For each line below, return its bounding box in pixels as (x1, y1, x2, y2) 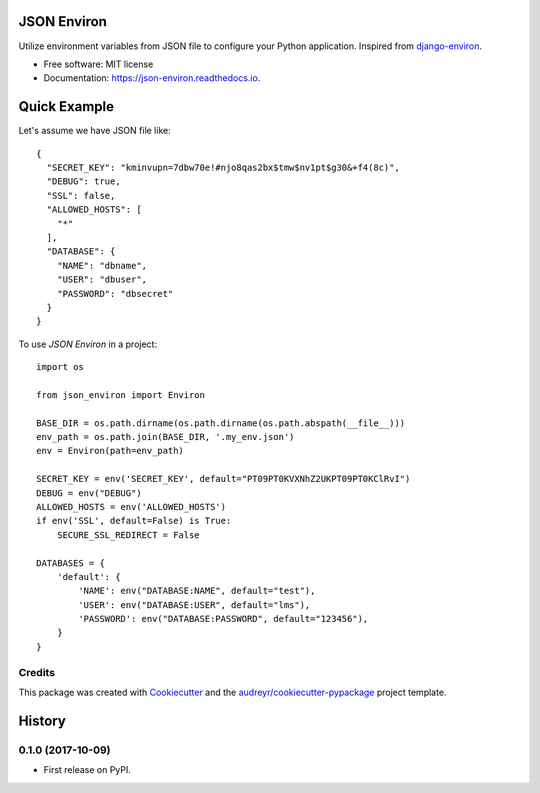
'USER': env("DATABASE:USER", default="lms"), (78, 599, 311, 610)
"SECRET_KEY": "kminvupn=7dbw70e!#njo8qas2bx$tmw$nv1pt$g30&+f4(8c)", (46, 161, 400, 173)
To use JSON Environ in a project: (18, 338, 158, 350)
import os (36, 361, 84, 373)
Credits (18, 665, 55, 679)
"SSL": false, (46, 190, 116, 201)
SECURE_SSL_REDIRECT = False (56, 529, 200, 540)
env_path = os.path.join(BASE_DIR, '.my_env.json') (36, 431, 295, 443)
